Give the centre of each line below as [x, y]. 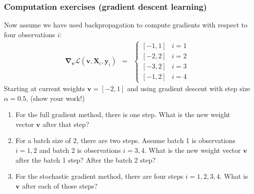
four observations [30, 34]
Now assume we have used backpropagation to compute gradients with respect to [126, 25]
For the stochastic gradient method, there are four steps [99, 176]
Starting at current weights [45, 88]
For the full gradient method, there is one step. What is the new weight [123, 114]
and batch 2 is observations [80, 150]
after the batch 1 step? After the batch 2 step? [85, 159]
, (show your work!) [56, 98]
